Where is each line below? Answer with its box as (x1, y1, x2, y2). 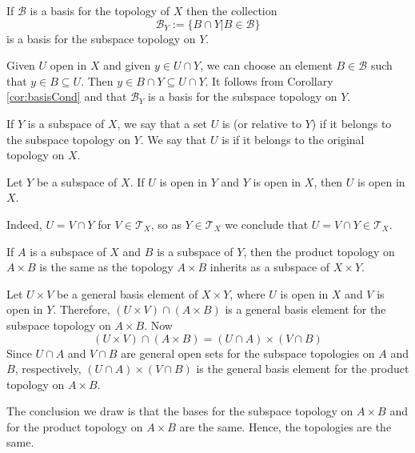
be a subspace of (36, 173, 118, 190)
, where (229, 285, 265, 302)
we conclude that (225, 215, 309, 232)
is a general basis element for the (225, 301, 386, 318)
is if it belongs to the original (221, 130, 365, 147)
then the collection (186, 2, 277, 18)
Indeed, (6, 215, 42, 232)
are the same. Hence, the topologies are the (179, 418, 392, 435)
